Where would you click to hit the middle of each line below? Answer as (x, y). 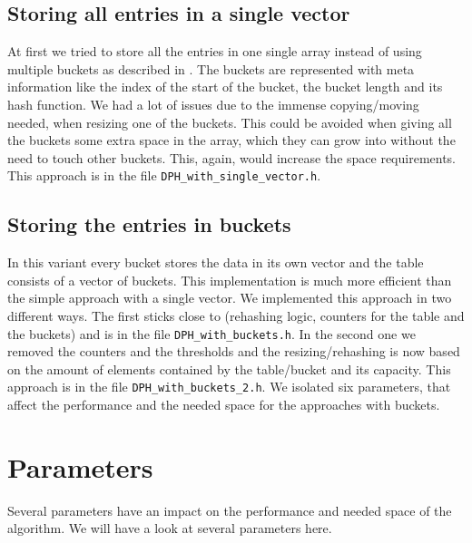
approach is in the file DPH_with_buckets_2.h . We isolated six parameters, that (229, 387)
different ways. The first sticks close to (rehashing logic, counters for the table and (236, 315)
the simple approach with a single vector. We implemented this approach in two (230, 298)
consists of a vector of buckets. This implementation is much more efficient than (230, 280)
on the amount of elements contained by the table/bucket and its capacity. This (229, 368)
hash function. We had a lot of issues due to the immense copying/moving (213, 104)
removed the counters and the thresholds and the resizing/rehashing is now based (234, 351)
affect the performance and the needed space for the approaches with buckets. (224, 405)
